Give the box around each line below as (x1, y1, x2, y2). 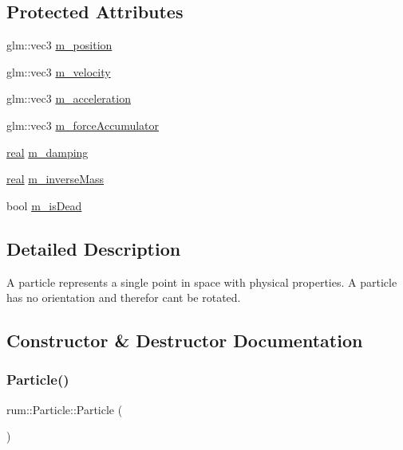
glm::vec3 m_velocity (6, 63, 111, 80)
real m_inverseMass (6, 170, 105, 187)
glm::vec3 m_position (6, 37, 113, 53)
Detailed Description (6, 236, 181, 260)
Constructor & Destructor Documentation (6, 328, 363, 353)
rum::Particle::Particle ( (6, 401, 123, 417)
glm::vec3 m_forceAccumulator (6, 116, 160, 133)
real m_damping (6, 143, 89, 160)
